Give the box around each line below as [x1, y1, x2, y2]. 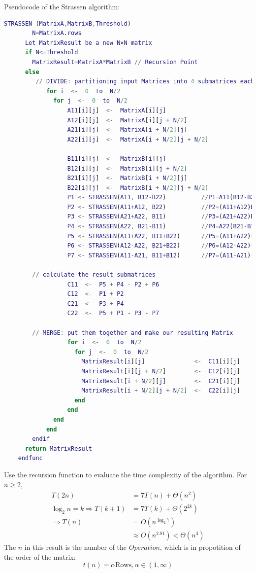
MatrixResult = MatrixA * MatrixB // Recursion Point [32, 58, 198, 66]
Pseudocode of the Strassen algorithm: [4, 1, 120, 11]
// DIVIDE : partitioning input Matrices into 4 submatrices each [35, 78, 255, 85]
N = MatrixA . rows [32, 30, 82, 37]
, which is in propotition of [160, 542, 241, 552]
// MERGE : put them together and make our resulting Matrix [32, 329, 233, 336]
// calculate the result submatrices [32, 271, 156, 279]
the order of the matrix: [4, 551, 76, 562]
